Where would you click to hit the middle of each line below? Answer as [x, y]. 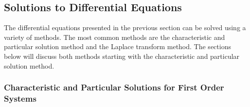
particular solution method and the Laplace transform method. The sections [117, 46]
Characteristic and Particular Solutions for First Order [114, 87]
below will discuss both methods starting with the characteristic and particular [122, 56]
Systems [20, 98]
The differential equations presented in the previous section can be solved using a [125, 27]
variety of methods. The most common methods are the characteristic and [115, 37]
